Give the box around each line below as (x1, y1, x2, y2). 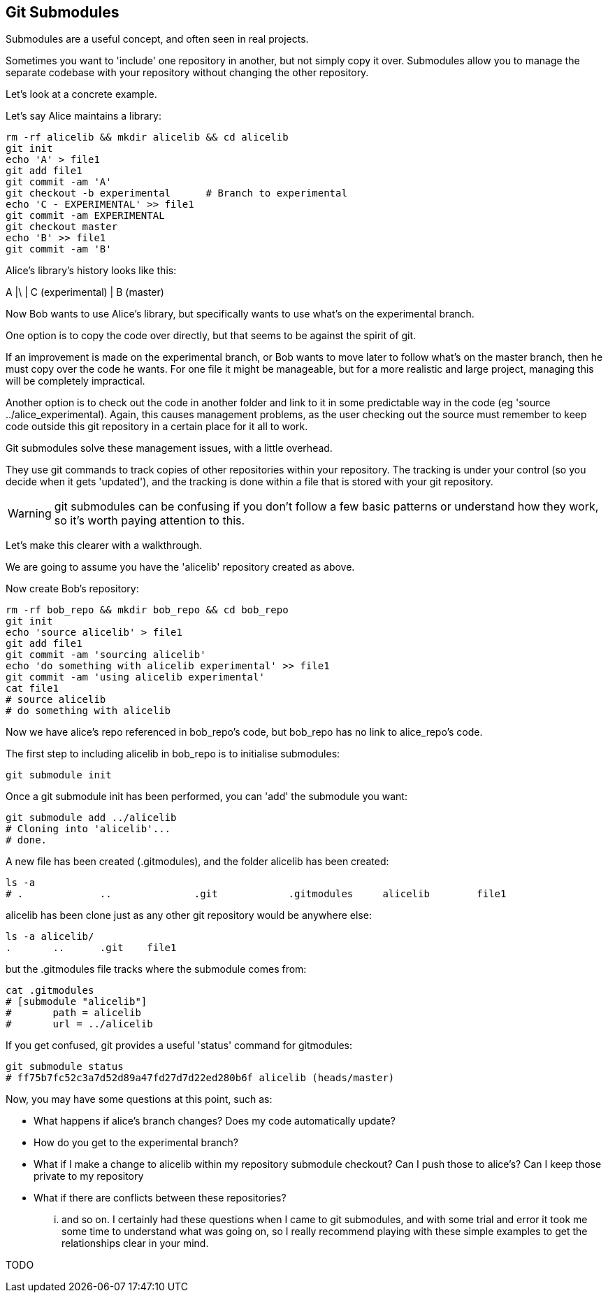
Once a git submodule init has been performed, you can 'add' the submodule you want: (6, 790, 407, 803)
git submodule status (6, 1061, 124, 1073)
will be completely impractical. (6, 375, 145, 387)
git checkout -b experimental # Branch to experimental (6, 187, 347, 199)
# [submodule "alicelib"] (6, 996, 147, 1008)
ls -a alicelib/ (6, 931, 94, 943)
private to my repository (34, 1170, 144, 1183)
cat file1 (6, 683, 59, 694)
